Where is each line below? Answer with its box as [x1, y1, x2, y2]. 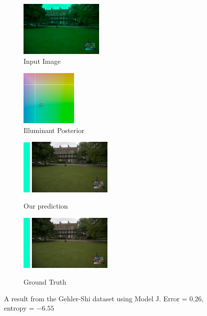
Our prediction [24, 201, 68, 211]
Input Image [24, 55, 61, 66]
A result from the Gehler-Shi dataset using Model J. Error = [4, 293, 187, 303]
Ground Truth [24, 277, 66, 287]
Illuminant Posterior [24, 125, 84, 135]
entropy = [4, 303, 34, 313]
